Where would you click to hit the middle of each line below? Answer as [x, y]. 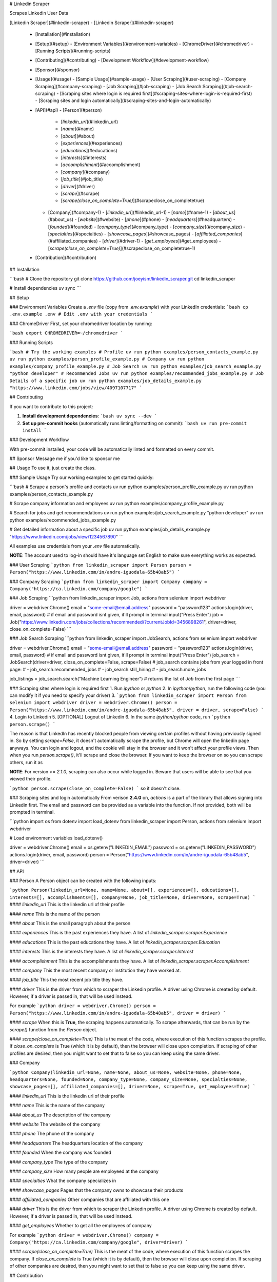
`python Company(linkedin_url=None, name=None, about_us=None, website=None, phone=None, [126, 1072]
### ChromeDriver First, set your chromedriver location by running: [81, 324]
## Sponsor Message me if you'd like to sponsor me [65, 458]
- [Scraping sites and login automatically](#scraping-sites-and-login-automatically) [123, 101]
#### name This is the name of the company [57, 1106]
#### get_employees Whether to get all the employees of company [81, 1226]
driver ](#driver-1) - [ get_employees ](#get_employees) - [163, 241]
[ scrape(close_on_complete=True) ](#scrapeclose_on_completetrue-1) [122, 248]
